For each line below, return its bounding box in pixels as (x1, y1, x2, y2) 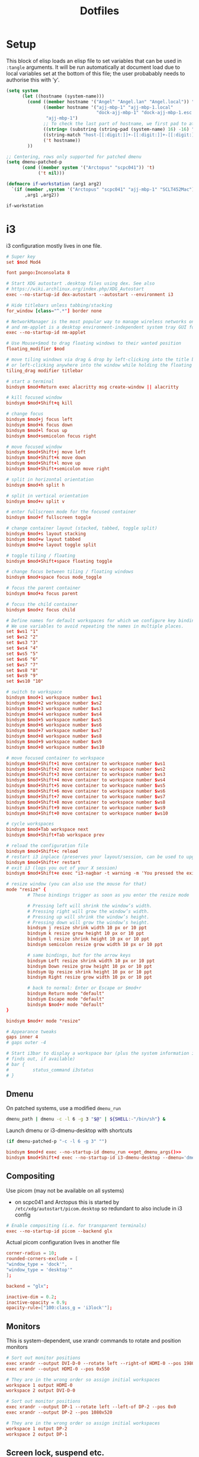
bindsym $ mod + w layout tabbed (6, 536, 81, 542)
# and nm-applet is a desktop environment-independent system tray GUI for (6, 324, 197, 330)
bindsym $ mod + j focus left (6, 417, 73, 422)
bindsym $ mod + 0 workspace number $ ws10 (6, 744, 105, 750)
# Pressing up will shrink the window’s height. (27, 914, 150, 920)
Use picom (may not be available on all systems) (6, 1187, 124, 1194)
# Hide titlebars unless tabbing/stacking (6, 302, 113, 308)
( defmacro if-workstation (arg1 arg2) (6, 181, 102, 187)
